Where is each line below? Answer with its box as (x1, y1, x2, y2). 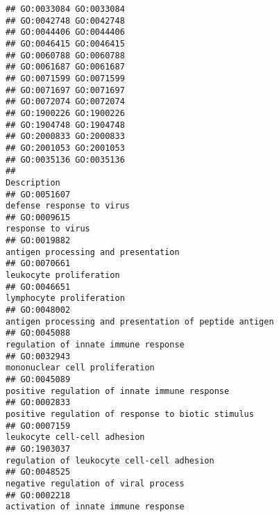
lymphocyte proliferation (6, 293, 125, 304)
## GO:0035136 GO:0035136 (6, 154, 125, 165)
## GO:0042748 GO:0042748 (6, 15, 125, 26)
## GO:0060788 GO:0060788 (6, 50, 125, 60)
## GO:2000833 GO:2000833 (6, 131, 125, 142)
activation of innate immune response (6, 502, 185, 512)
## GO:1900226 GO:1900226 (6, 108, 125, 118)
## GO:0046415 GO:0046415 (6, 38, 125, 49)
